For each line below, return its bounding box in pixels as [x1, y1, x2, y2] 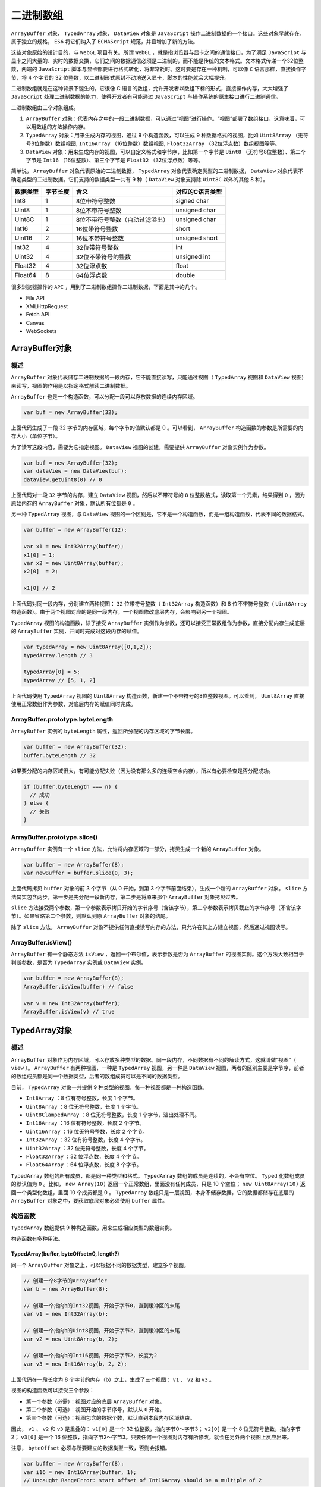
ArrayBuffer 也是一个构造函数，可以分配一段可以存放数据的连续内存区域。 [11, 393, 199, 400]
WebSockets [26, 328, 57, 335]
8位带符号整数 [75, 197, 116, 205]
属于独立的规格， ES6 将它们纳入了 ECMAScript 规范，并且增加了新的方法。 [11, 37, 199, 45]
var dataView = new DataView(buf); [23, 468, 127, 475]
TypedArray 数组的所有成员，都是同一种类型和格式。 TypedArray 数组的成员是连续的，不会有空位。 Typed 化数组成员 [11, 1172, 306, 1179]
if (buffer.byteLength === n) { [23, 783, 118, 790]
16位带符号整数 [75, 225, 118, 233]
